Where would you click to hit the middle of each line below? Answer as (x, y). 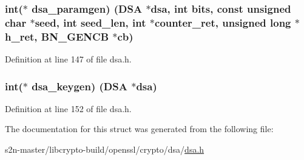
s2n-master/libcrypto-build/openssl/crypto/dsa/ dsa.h (105, 149)
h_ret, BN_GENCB (57, 36)
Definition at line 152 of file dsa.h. (68, 108)
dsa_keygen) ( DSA (79, 86)
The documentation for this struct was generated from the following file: (139, 129)
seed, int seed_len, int (90, 22)
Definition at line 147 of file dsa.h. (68, 59)
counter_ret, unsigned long (223, 22)
